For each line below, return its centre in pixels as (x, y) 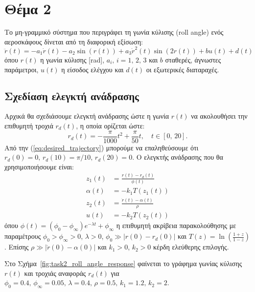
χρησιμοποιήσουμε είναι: (39, 166)
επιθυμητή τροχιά (29, 126)
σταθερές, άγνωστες (193, 60)
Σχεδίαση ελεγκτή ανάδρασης (72, 95)
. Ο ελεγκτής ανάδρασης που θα (178, 157)
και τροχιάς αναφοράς (55, 273)
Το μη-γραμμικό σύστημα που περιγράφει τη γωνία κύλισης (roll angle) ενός (114, 32)
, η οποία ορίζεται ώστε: (110, 126)
